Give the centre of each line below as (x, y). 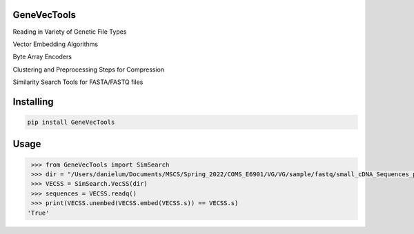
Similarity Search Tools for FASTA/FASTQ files (78, 82)
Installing (33, 102)
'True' (38, 213)
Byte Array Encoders (42, 57)
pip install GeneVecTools (71, 123)
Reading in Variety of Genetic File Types (70, 32)
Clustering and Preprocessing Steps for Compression (89, 70)
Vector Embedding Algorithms (56, 44)
